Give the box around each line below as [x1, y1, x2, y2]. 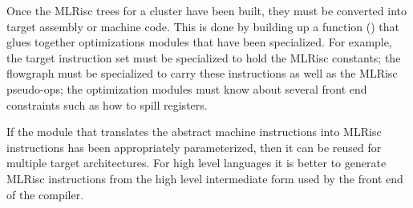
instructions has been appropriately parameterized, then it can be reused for [6, 138, 382, 155]
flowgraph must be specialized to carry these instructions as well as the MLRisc [6, 65, 398, 82]
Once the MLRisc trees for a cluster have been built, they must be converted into [6, 2, 407, 18]
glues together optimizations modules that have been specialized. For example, [6, 34, 392, 50]
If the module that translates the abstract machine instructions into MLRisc [6, 123, 382, 140]
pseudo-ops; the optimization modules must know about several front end [6, 80, 367, 97]
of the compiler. [6, 186, 84, 202]
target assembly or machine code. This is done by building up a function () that [6, 18, 400, 34]
